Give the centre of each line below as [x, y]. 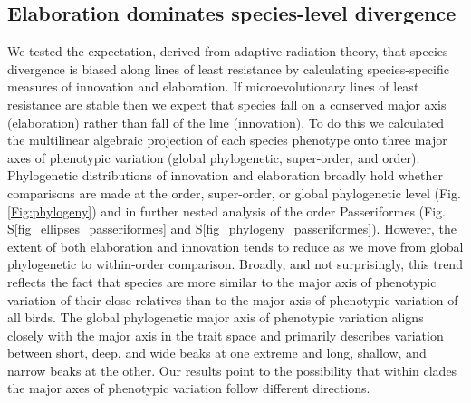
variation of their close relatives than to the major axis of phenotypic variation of [233, 299]
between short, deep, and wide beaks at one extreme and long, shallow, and [217, 353]
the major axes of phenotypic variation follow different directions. [189, 388]
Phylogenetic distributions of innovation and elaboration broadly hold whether [225, 175]
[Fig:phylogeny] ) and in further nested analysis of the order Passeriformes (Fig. [226, 211]
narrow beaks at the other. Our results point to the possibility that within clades [232, 370]
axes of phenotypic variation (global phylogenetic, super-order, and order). [214, 157]
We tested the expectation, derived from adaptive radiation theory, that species [228, 51]
